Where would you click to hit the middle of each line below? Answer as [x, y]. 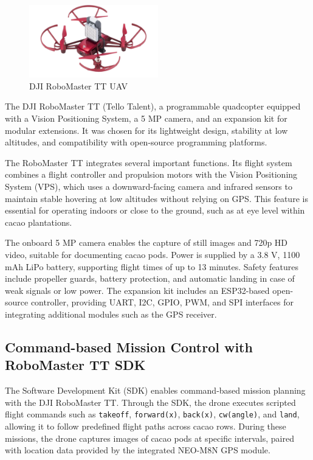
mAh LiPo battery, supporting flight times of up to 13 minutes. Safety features [152, 266]
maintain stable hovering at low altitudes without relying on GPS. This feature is [156, 198]
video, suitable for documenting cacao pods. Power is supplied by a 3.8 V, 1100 [153, 254]
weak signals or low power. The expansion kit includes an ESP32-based [137, 290]
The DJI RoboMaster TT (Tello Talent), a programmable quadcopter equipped [153, 106]
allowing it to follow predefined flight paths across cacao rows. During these [146, 426]
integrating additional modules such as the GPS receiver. [111, 314]
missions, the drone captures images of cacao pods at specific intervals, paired [150, 438]
